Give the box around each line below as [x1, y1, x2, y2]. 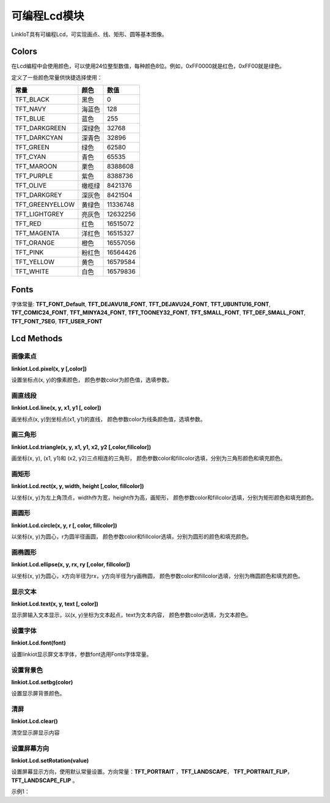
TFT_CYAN [15, 153, 46, 161]
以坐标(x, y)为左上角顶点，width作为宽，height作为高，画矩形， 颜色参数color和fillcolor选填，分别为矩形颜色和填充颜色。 [11, 494, 317, 501]
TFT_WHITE [15, 267, 50, 276]
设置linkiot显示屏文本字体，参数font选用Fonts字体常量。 [11, 650, 152, 657]
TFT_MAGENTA [15, 229, 60, 238]
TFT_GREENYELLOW [15, 201, 75, 209]
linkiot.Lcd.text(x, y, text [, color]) [11, 600, 99, 607]
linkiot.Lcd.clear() [11, 717, 58, 725]
